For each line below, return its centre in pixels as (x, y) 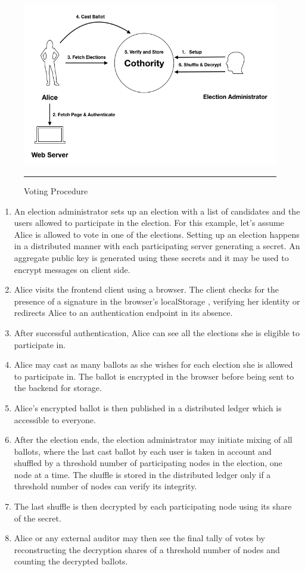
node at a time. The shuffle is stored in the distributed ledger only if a (142, 474)
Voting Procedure (56, 191)
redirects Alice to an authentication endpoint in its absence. (123, 313)
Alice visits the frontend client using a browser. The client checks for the (147, 289)
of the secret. (38, 518)
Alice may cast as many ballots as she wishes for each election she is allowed (153, 364)
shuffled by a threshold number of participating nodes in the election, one (148, 463)
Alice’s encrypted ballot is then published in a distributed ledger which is (148, 407)
